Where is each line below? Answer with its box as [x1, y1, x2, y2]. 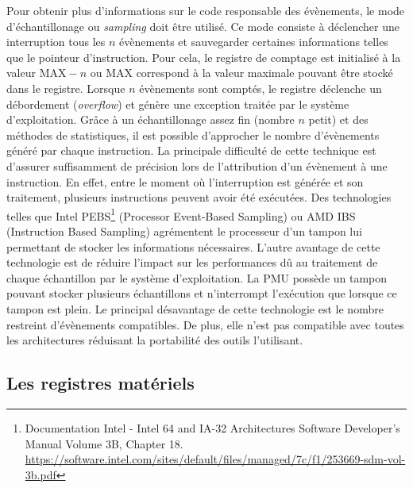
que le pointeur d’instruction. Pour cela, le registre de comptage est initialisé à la [6, 48, 401, 65]
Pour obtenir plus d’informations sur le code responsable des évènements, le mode [6, 2, 405, 18]
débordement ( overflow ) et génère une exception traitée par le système [6, 95, 349, 112]
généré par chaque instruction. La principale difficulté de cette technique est [6, 142, 376, 159]
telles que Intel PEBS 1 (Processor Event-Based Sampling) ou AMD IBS [6, 205, 356, 224]
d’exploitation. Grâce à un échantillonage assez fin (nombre [6, 111, 295, 128]
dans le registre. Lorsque [6, 79, 125, 96]
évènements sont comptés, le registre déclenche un [139, 79, 382, 96]
